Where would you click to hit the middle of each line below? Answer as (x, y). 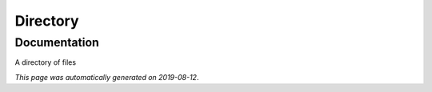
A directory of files (45, 62)
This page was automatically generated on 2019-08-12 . (107, 77)
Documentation (57, 42)
